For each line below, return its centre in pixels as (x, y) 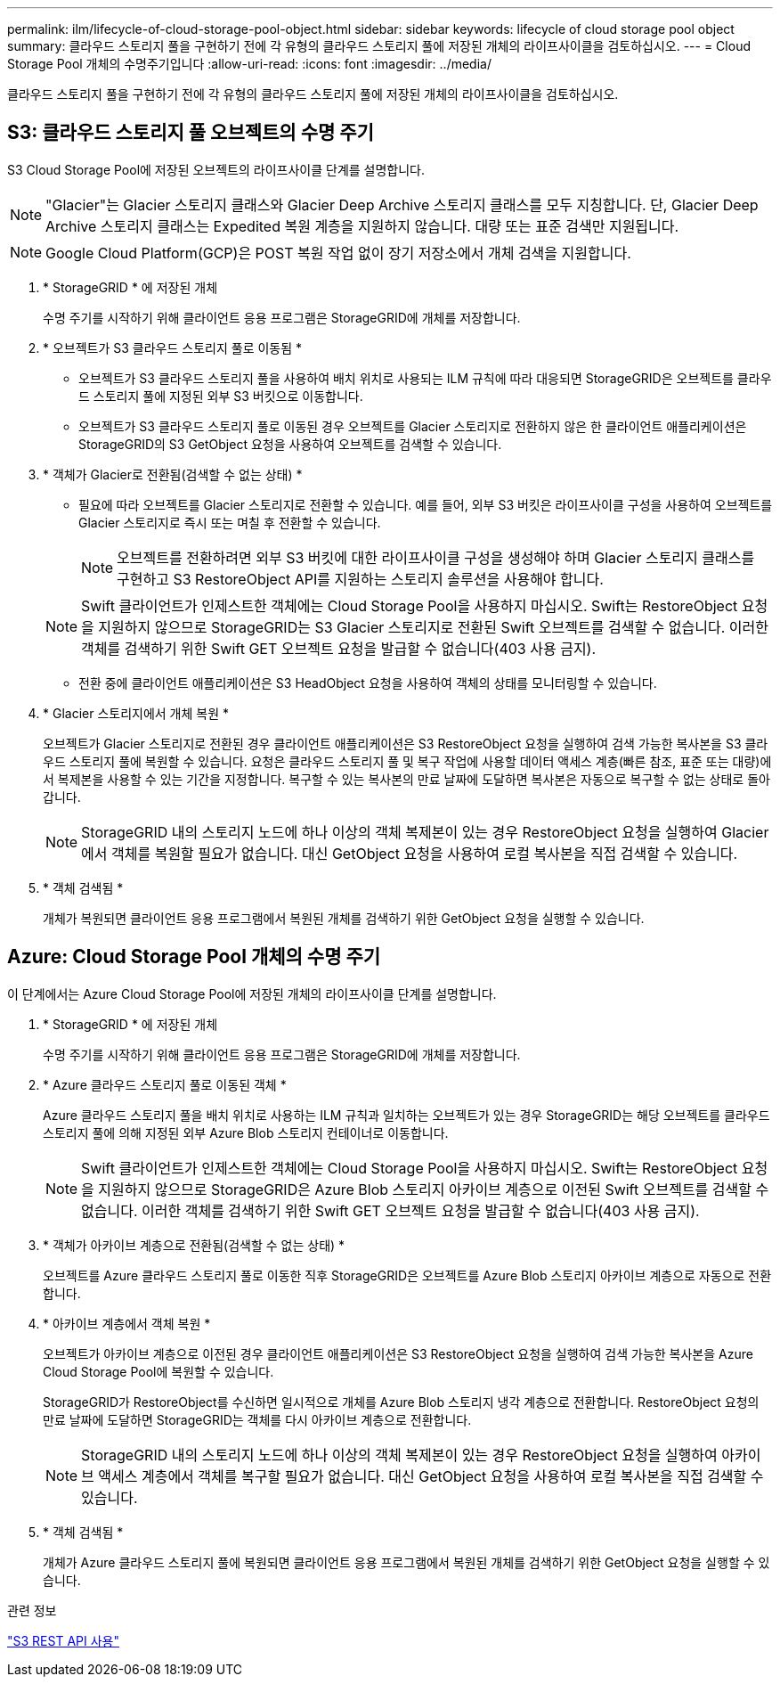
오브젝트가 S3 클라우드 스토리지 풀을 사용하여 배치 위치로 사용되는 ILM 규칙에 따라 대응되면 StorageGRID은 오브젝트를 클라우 (425, 378)
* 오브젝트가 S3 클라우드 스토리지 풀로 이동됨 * (173, 347)
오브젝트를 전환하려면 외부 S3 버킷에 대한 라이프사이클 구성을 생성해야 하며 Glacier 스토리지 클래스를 (436, 557)
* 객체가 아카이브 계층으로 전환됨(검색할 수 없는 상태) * (194, 1245)
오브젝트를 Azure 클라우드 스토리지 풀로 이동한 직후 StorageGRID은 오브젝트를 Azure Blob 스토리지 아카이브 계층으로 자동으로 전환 (407, 1275)
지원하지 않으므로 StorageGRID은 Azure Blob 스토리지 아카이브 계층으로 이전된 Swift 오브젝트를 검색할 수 (434, 1189)
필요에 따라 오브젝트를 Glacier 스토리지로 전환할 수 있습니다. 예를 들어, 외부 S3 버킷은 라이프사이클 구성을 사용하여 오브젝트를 (426, 504)
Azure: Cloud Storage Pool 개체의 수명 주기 (194, 957)
